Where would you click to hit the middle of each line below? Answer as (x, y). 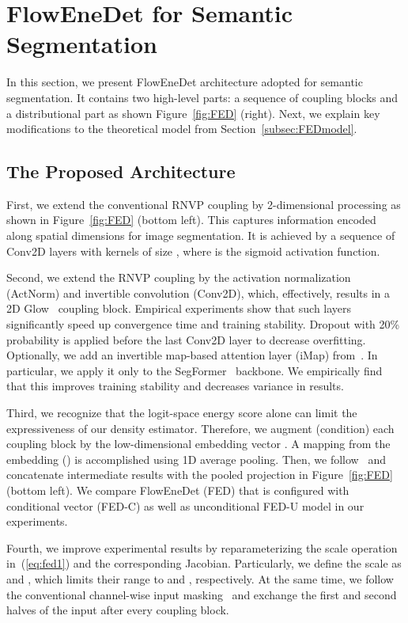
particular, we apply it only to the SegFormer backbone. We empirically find (195, 370)
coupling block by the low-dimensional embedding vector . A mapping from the (198, 444)
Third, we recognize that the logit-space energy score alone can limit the (182, 413)
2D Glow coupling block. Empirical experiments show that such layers (179, 308)
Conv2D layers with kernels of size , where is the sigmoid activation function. (193, 251)
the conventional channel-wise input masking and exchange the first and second (202, 594)
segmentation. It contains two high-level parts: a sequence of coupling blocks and (202, 97)
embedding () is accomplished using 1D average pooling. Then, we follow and (196, 459)
